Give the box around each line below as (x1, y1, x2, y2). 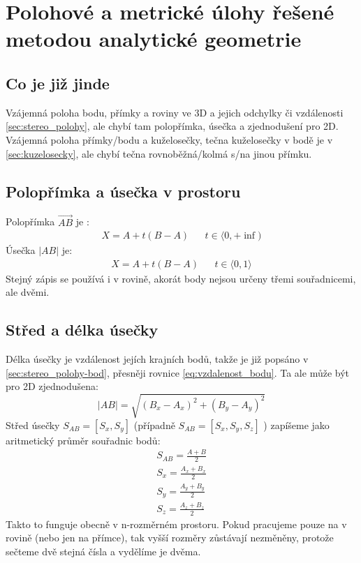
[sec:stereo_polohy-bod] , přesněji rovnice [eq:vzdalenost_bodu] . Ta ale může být (6, 365, 350, 380)
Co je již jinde (6, 72, 110, 93)
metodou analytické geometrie (6, 24, 302, 53)
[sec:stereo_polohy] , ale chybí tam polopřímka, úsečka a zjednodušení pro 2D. (6, 119, 339, 133)
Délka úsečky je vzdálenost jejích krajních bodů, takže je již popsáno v (6, 352, 309, 366)
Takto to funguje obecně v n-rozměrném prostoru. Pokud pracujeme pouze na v (6, 516, 347, 531)
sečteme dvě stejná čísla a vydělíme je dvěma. (6, 543, 201, 558)
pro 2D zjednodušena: (6, 379, 98, 393)
